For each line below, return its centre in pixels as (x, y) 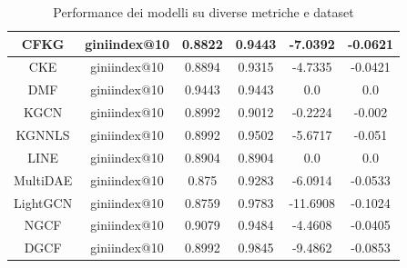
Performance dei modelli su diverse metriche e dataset (203, 12)
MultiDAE (43, 179)
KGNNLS (43, 134)
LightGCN (43, 202)
